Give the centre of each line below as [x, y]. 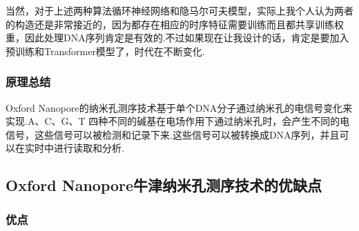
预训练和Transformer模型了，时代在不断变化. [105, 51]
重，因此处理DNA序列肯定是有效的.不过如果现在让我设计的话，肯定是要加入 [177, 38]
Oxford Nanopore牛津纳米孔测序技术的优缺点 [164, 185]
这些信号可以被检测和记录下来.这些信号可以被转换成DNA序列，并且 [187, 134]
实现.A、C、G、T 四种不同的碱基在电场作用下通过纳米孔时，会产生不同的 [173, 121]
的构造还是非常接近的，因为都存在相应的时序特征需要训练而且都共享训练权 [175, 24]
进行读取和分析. [89, 148]
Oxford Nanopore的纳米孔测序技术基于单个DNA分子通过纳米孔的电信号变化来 [179, 107]
